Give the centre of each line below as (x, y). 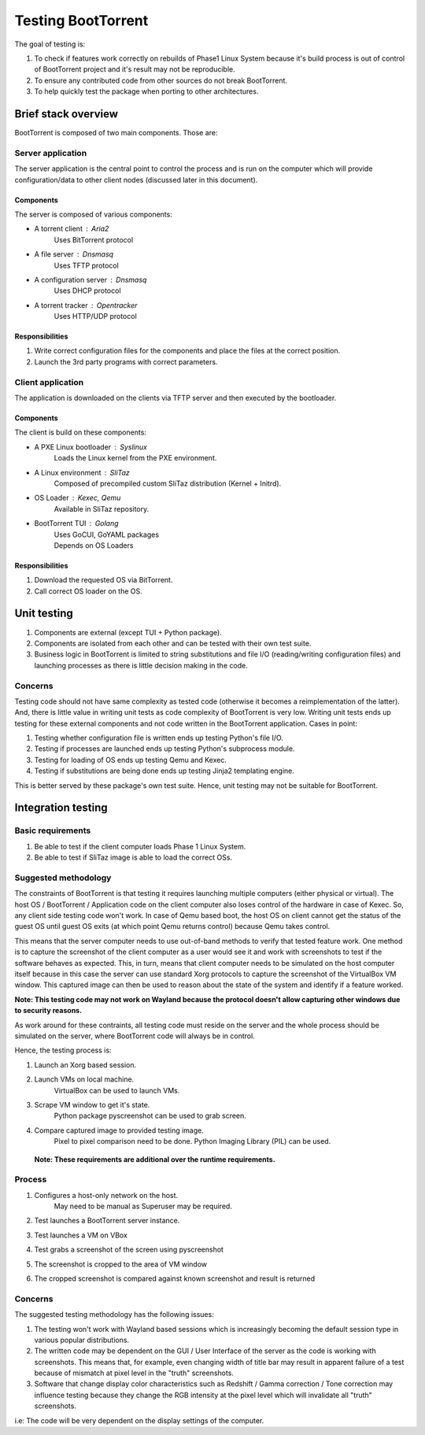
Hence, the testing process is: (63, 1050)
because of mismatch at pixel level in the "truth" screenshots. (134, 1373)
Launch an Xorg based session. (85, 1065)
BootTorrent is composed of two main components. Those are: (116, 133)
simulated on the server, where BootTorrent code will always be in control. (135, 1036)
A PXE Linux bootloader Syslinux (91, 447)
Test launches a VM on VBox (81, 1235)
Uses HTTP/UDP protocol (95, 316)
